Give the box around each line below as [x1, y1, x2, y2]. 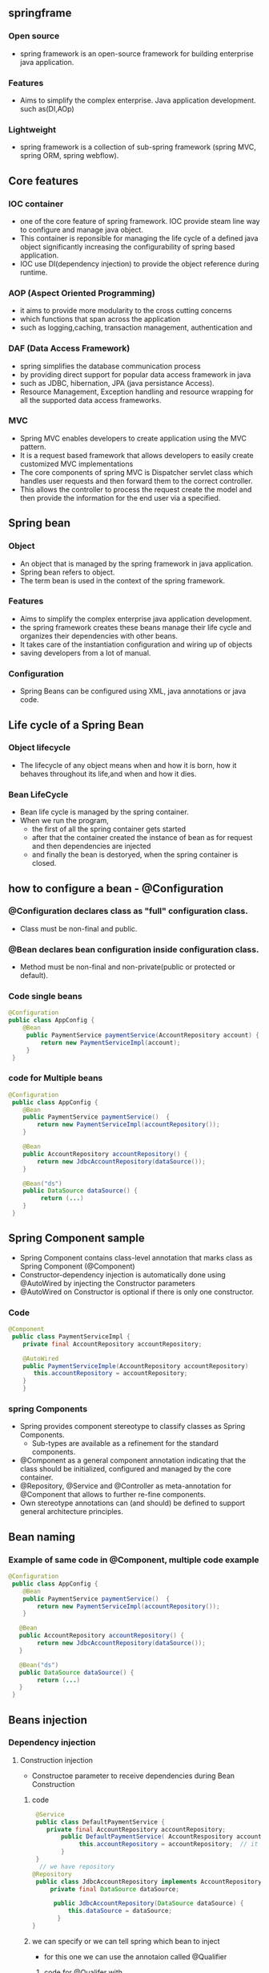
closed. [31, 859, 57, 868]
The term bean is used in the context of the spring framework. [19, 575, 226, 585]
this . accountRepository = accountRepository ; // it [78, 1841, 259, 1849]
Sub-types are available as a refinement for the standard [31, 1439, 219, 1448]
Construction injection [19, 1755, 94, 1764]
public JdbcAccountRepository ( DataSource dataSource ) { [53, 1899, 244, 1908]
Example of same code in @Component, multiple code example [8, 1554, 259, 1565]
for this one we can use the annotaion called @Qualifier [43, 1951, 227, 1961]
